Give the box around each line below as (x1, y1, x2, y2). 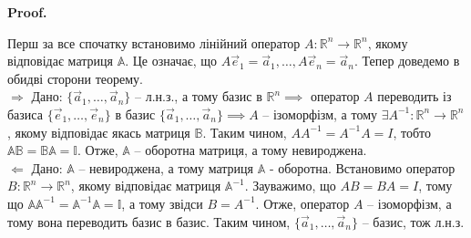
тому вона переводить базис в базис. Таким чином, (7, 212, 291, 231)
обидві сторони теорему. (7, 68, 143, 88)
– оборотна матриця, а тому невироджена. (134, 140, 367, 160)
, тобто (393, 122, 432, 141)
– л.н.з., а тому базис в (134, 87, 262, 106)
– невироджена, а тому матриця (78, 158, 253, 177)
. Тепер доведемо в (354, 51, 460, 70)
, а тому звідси (121, 193, 203, 212)
